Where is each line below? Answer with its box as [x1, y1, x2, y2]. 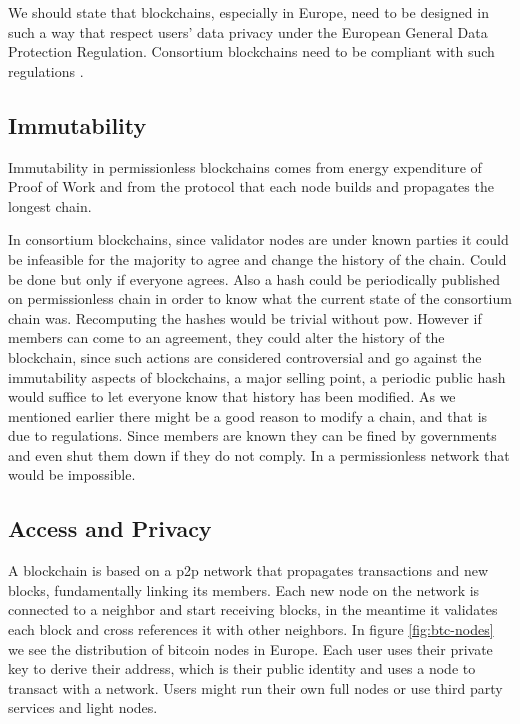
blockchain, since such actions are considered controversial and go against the [8, 346, 482, 367]
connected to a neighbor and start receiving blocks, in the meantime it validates [8, 599, 498, 620]
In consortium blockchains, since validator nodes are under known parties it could [8, 229, 509, 250]
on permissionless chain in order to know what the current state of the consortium [8, 288, 512, 309]
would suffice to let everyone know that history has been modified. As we [8, 386, 456, 407]
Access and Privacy [8, 513, 212, 544]
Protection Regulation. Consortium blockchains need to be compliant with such [8, 41, 495, 62]
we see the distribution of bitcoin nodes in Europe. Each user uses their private [8, 638, 493, 659]
